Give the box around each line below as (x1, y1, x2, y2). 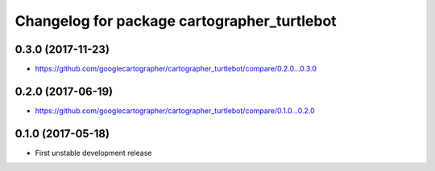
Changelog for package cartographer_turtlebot (14, 12, 338, 30)
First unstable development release (35, 148, 152, 157)
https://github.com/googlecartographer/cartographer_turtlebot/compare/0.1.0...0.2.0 (35, 105, 316, 116)
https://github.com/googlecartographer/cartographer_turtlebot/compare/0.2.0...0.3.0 (35, 64, 317, 74)
